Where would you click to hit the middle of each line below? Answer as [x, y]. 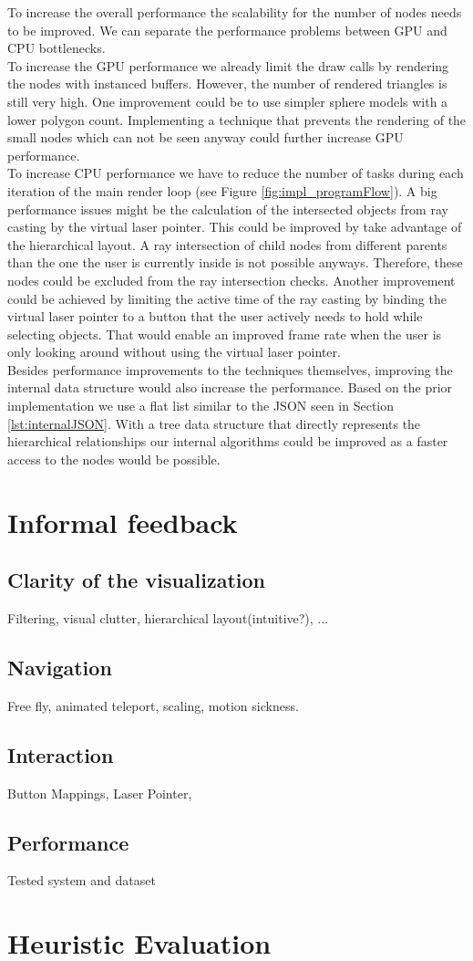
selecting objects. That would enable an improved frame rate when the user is [225, 334]
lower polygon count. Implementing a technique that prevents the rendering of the [237, 119]
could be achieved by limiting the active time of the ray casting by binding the [227, 298]
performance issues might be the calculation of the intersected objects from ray [228, 209]
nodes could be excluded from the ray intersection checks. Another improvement [231, 280]
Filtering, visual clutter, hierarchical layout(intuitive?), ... [168, 618]
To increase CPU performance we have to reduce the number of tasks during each [236, 173]
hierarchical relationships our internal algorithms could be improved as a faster [228, 441]
